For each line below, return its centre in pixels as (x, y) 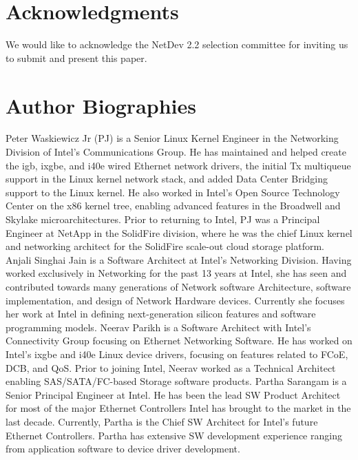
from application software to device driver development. (123, 449)
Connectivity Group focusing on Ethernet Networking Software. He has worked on (179, 341)
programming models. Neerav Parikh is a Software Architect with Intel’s (158, 327)
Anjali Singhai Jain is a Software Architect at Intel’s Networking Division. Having (179, 259)
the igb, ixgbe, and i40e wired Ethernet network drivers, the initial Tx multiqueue (178, 165)
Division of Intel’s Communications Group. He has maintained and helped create (176, 152)
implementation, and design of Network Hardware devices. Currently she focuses (175, 300)
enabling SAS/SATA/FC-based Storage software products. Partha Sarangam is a (176, 381)
